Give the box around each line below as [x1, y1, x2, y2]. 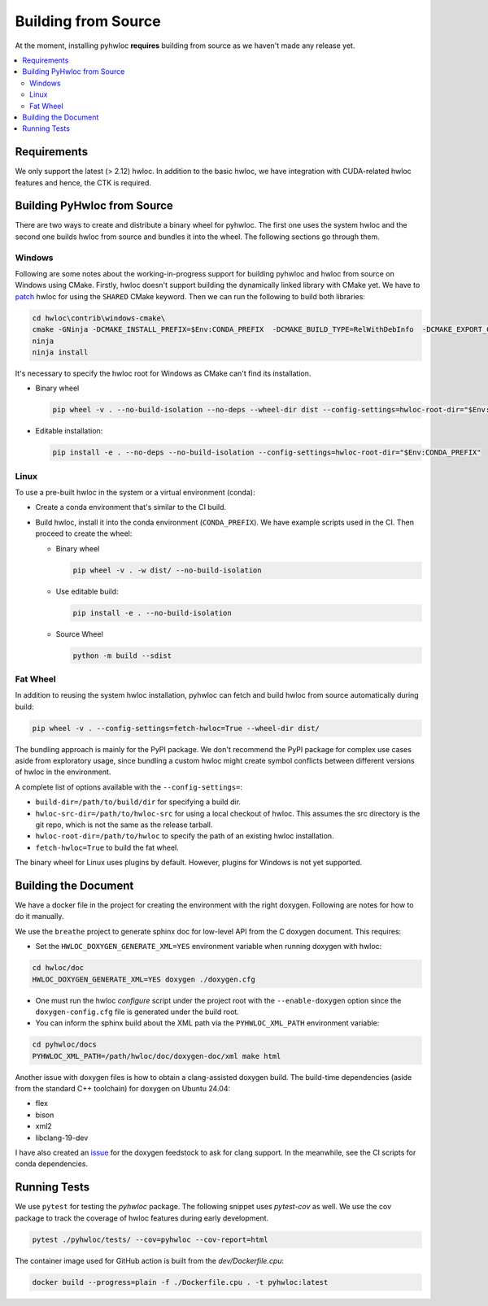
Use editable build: [55, 586, 119, 596]
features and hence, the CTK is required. [15, 177, 152, 187]
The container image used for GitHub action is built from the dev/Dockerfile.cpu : [15, 1256, 285, 1265]
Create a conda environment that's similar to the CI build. [35, 503, 227, 512]
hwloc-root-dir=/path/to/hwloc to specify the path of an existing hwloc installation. [35, 831, 334, 841]
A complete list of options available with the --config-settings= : [15, 781, 243, 792]
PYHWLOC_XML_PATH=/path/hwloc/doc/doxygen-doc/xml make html [32, 1051, 281, 1060]
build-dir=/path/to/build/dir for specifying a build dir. [35, 797, 242, 807]
